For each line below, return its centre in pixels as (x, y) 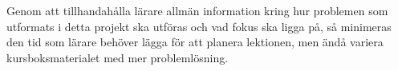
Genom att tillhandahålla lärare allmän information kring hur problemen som (197, 10)
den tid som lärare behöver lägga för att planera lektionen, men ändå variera (195, 42)
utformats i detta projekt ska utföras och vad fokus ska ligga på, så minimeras (199, 26)
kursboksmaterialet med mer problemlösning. (118, 57)
